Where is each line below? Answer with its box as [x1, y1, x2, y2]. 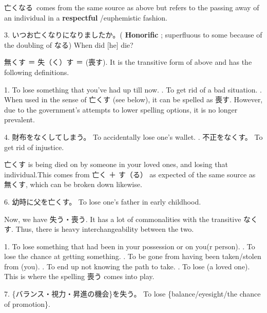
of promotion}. [4, 298, 50, 309]
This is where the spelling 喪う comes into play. [4, 271, 155, 282]
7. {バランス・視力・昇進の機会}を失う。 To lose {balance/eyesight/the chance [4, 288, 261, 299]
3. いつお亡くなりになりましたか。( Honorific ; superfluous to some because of [4, 29, 262, 40]
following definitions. [4, 66, 69, 77]
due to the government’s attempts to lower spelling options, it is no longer [4, 104, 238, 115]
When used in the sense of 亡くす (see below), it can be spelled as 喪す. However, [4, 94, 263, 105]
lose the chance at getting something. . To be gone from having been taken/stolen [4, 251, 261, 262]
